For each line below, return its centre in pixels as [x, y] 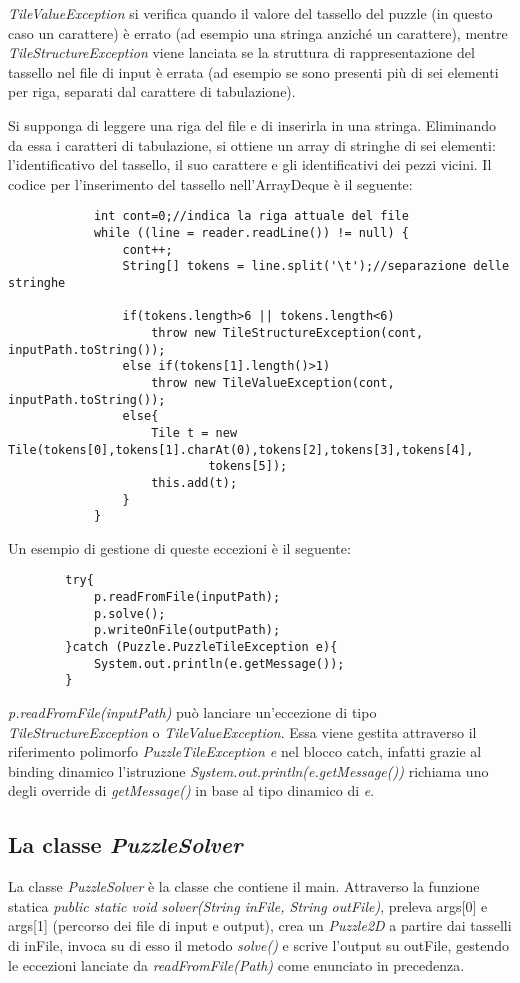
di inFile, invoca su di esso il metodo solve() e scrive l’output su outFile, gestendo [258, 944]
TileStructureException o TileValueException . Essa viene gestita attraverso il [242, 731]
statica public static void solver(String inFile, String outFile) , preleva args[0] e [248, 905]
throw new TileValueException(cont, [273, 382]
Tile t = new [194, 432]
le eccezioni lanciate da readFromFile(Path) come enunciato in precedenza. [236, 964]
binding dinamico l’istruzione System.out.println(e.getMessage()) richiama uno [248, 770]
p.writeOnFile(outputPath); [187, 630]
